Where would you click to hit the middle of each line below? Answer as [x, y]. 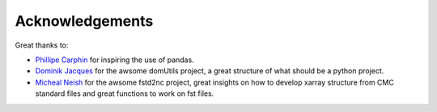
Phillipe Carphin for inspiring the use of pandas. [115, 60]
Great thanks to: [42, 45]
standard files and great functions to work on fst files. [125, 93]
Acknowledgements [84, 21]
